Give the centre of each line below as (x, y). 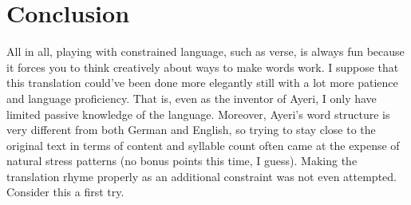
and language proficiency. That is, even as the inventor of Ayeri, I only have (192, 98)
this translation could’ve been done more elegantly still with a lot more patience (202, 83)
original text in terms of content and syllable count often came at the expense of (203, 145)
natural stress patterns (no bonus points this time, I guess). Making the (182, 161)
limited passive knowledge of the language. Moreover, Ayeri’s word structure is (198, 114)
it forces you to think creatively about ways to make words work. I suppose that (203, 67)
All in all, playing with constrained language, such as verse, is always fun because (205, 51)
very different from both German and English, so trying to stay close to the (191, 130)
